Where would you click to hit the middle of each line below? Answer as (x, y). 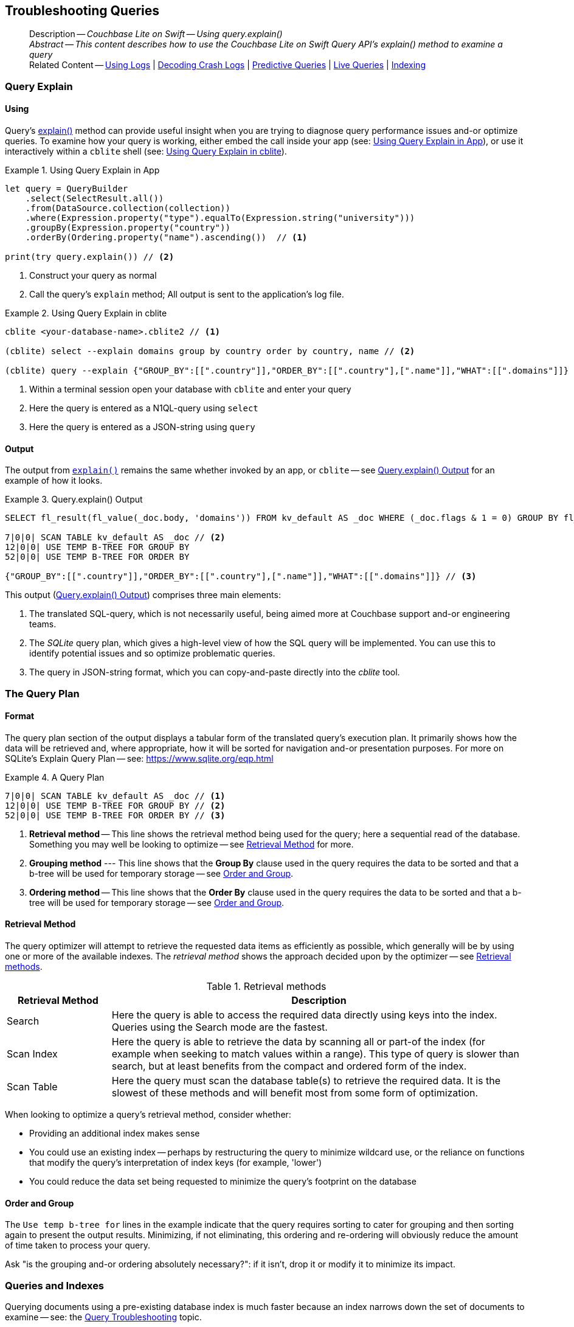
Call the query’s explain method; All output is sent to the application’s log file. (187, 294)
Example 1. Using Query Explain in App (82, 170)
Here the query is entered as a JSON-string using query (142, 427)
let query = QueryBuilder (67, 189)
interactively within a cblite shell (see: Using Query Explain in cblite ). (146, 152)
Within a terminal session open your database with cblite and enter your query (190, 389)
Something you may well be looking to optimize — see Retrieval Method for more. (192, 844)
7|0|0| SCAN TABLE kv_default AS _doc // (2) (115, 538)
